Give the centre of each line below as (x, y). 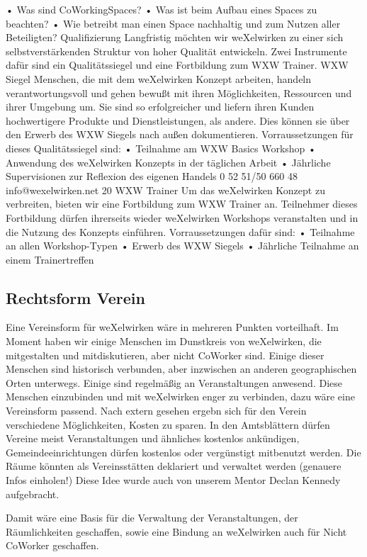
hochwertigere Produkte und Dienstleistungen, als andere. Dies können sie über (178, 120)
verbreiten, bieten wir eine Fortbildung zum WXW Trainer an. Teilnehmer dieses (182, 204)
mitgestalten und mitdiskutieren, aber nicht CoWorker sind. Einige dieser (165, 355)
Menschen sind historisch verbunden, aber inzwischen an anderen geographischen (181, 369)
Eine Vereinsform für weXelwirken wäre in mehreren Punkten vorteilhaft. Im (172, 327)
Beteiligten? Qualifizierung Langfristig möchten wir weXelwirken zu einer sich (175, 37)
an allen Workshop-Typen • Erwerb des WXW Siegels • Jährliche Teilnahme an (182, 246)
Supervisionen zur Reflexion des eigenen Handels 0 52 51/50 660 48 (152, 176)
